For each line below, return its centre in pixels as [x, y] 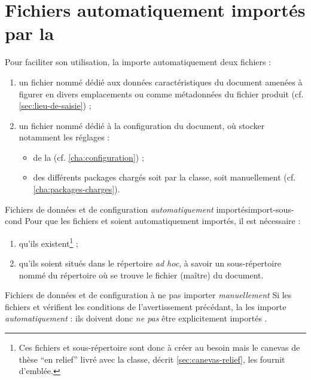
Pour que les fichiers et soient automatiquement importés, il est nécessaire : [163, 221]
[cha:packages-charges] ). [77, 189]
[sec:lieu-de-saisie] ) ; [55, 105]
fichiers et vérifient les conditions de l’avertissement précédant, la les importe [146, 306]
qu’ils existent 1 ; [48, 242]
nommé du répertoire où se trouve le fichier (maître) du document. [141, 275]
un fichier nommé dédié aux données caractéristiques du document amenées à [161, 82]
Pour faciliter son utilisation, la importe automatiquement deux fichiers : [138, 62]
